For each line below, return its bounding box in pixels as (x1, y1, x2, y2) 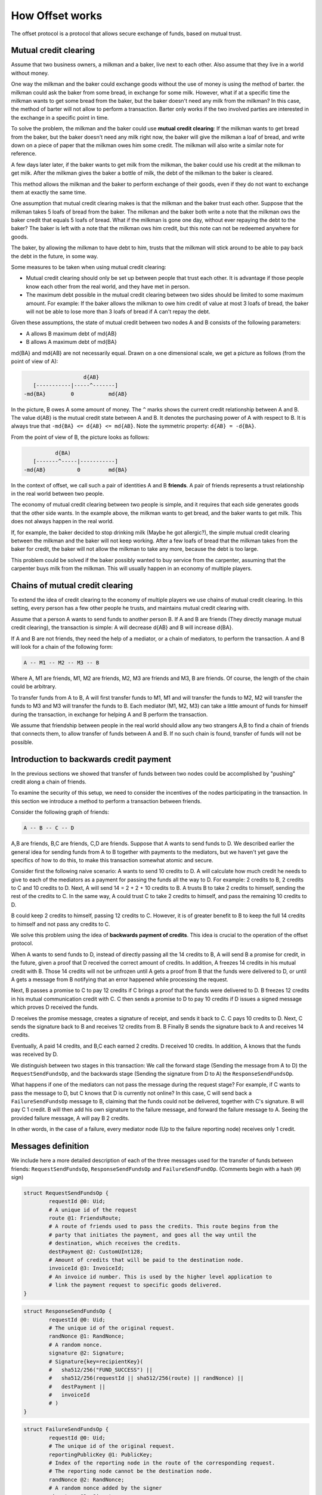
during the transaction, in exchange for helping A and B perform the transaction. (11, 710, 208, 718)
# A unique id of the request (48, 1206, 137, 1213)
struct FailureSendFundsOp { (23, 1426, 109, 1433)
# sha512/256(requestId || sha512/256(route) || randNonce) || (48, 1375, 244, 1381)
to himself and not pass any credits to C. (11, 920, 110, 927)
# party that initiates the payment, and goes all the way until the (48, 1231, 256, 1238)
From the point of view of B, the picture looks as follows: (11, 434, 150, 441)
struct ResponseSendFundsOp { (23, 1308, 112, 1315)
